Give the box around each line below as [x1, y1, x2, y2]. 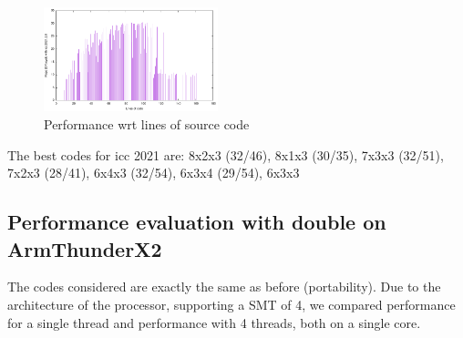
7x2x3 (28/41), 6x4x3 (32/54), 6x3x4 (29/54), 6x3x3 [7, 163, 300, 182]
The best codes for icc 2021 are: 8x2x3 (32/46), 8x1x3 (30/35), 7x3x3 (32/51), [7, 145, 444, 164]
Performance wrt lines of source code [44, 115, 250, 134]
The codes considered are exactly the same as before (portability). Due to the [7, 277, 441, 296]
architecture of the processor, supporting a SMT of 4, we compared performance [7, 295, 456, 314]
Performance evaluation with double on [7, 208, 386, 236]
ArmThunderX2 [7, 234, 162, 262]
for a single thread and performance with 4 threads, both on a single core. [7, 312, 421, 332]
